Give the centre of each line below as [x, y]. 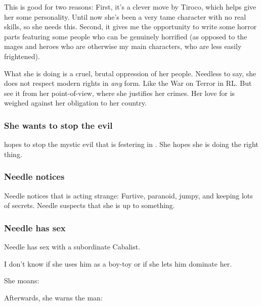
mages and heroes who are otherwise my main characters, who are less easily [123, 46]
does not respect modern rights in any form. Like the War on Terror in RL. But [128, 83]
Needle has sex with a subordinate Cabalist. [72, 246]
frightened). [22, 56]
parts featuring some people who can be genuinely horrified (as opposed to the [126, 36]
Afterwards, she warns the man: [53, 297]
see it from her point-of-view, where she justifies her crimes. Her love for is [120, 93]
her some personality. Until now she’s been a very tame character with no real [125, 16]
